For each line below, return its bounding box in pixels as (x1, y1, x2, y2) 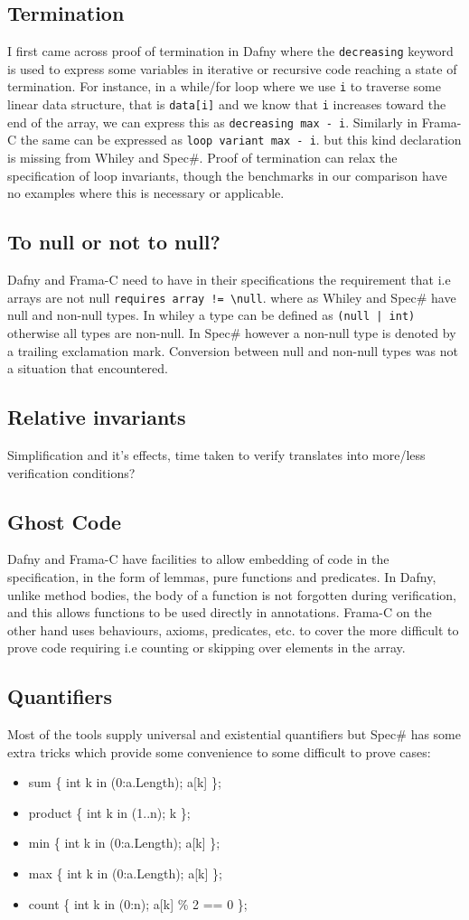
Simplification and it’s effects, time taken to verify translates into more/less (7, 445, 426, 464)
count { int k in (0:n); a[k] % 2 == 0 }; (28, 894, 248, 913)
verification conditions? (7, 463, 136, 482)
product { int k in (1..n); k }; (28, 803, 191, 821)
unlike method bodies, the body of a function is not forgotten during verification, (7, 585, 456, 604)
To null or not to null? (7, 228, 220, 256)
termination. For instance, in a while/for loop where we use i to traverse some (7, 77, 441, 96)
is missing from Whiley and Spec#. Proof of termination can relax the (7, 148, 398, 167)
